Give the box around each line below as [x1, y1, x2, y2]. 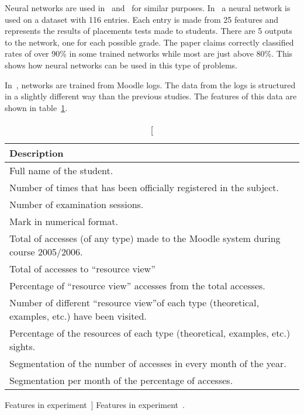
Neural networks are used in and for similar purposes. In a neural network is [5, 2, 291, 13]
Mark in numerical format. [9, 215, 118, 229]
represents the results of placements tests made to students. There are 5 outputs [5, 25, 292, 37]
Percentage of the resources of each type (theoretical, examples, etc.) [9, 326, 291, 340]
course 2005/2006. [9, 245, 83, 259]
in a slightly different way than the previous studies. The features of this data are [5, 90, 297, 102]
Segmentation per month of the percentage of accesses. [9, 373, 233, 388]
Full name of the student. [9, 164, 113, 178]
